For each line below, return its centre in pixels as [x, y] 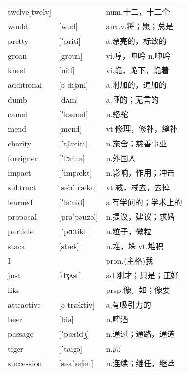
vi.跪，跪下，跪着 [137, 70]
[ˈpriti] [70, 41]
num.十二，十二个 [138, 12]
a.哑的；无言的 [132, 100]
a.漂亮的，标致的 [136, 41]
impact [20, 172]
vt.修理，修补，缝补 [142, 129]
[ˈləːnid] [72, 202]
